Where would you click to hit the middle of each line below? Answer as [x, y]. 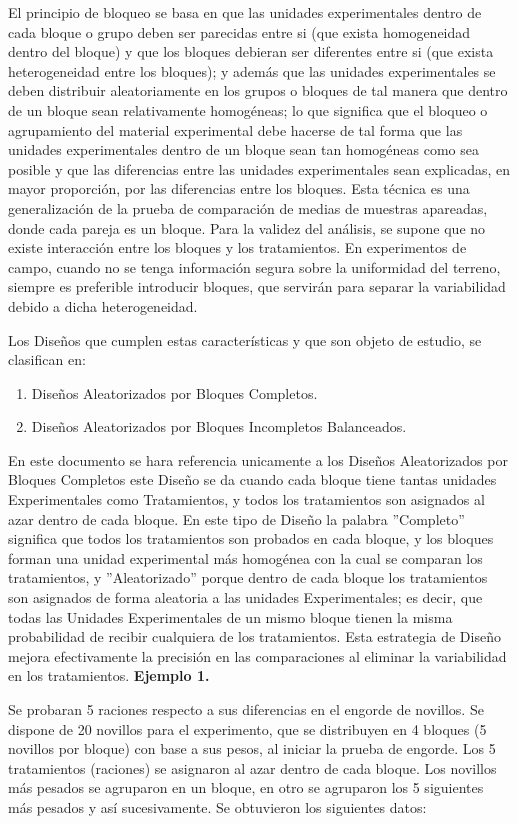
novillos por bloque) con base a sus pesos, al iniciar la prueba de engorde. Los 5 [252, 748]
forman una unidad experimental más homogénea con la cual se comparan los [245, 557]
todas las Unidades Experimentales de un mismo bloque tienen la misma [230, 616]
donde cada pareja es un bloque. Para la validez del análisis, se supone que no [247, 227]
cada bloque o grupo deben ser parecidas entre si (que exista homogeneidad [239, 31]
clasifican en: [47, 359]
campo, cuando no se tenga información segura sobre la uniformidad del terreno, [254, 266]
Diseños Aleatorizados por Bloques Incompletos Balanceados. [219, 426]
